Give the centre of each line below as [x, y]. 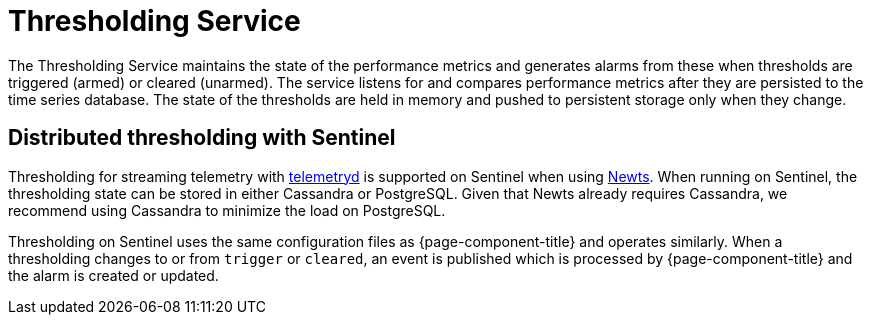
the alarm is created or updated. [113, 275]
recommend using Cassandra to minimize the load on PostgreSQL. [227, 210]
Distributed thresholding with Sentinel [202, 138]
